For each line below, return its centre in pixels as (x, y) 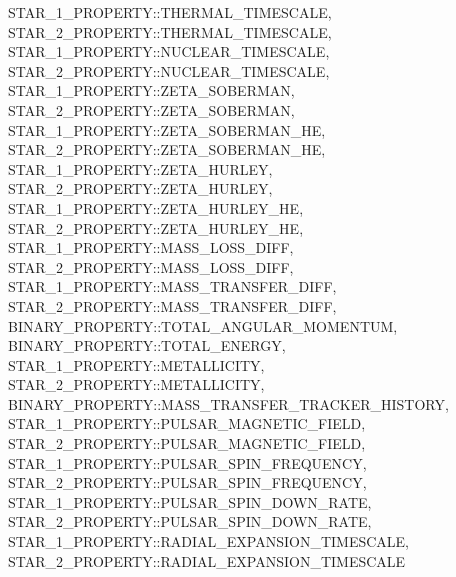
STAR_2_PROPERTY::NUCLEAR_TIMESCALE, (169, 70)
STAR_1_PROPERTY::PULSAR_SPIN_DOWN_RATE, (190, 501)
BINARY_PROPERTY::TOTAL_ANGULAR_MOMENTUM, (203, 325)
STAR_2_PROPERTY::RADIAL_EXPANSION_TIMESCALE (207, 560)
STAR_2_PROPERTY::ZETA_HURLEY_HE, (156, 227)
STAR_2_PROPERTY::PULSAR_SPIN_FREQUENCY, (187, 482)
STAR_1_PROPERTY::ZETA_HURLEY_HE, (156, 207)
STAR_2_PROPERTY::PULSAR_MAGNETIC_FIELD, (187, 443)
